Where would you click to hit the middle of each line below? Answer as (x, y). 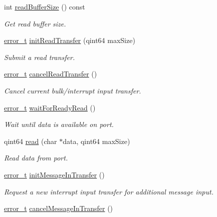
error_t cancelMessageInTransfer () (59, 208)
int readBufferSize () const (45, 6)
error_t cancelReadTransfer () (51, 74)
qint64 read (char (31, 141)
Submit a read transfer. (40, 57)
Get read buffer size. (35, 23)
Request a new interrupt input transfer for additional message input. (109, 191)
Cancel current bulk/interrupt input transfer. (73, 90)
